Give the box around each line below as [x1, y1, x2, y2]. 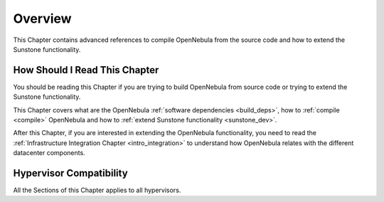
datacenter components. [13, 149, 85, 157]
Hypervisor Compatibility [13, 167, 128, 179]
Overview [13, 11, 72, 26]
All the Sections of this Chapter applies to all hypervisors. [13, 186, 181, 195]
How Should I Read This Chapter [13, 64, 159, 76]
